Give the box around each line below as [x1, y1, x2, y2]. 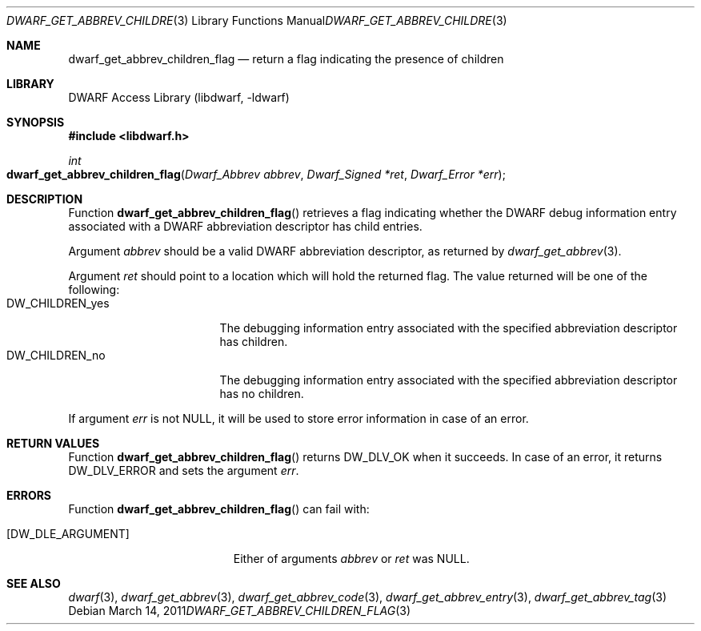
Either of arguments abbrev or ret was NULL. [233, 552, 470, 565]
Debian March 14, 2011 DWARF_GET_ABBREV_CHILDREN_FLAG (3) [68, 604, 411, 617]
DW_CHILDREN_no [6, 348, 106, 362]
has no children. [219, 387, 304, 400]
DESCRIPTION [6, 192, 83, 206]
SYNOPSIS [6, 115, 65, 129]
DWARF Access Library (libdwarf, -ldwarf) [68, 90, 290, 104]
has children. [219, 335, 288, 348]
